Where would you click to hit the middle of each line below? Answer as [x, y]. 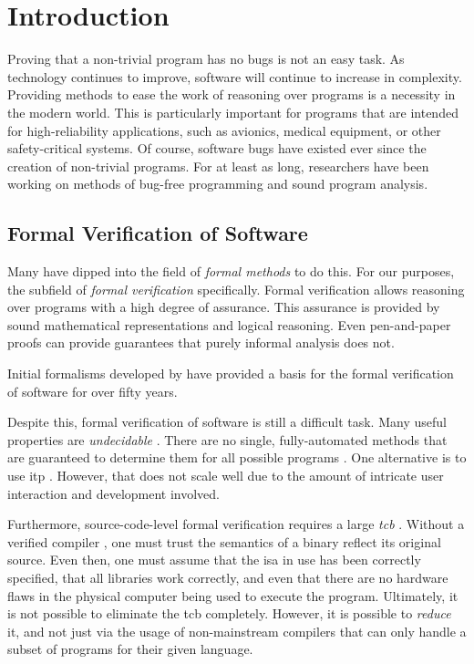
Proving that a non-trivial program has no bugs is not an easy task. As [206, 59]
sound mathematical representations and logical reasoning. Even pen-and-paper [229, 324]
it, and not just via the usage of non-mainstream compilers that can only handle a [237, 631]
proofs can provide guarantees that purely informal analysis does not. [201, 342]
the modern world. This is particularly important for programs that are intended [233, 112]
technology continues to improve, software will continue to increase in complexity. [235, 76]
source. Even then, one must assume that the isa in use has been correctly [214, 560]
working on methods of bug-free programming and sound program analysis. [218, 184]
